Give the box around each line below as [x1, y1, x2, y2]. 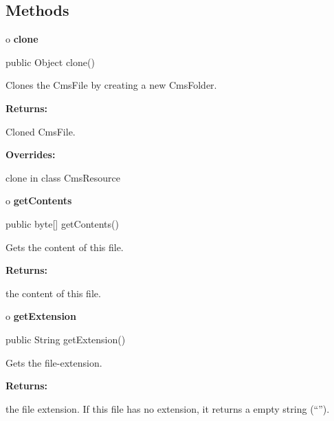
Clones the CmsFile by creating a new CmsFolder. [5, 78, 217, 92]
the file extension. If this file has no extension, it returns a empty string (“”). [5, 401, 330, 415]
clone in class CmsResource [5, 170, 120, 184]
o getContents [5, 193, 72, 208]
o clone [5, 32, 38, 46]
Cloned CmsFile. [5, 124, 76, 138]
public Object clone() [5, 54, 95, 69]
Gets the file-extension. [5, 355, 102, 369]
